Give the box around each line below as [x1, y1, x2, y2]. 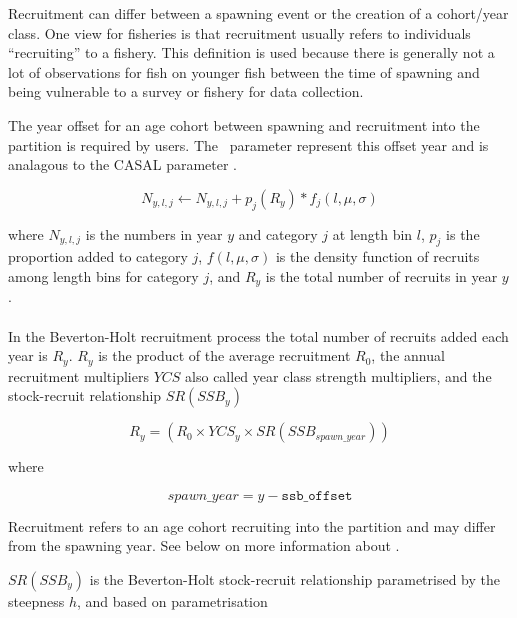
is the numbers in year [85, 223, 223, 244]
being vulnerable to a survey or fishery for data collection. [8, 81, 364, 102]
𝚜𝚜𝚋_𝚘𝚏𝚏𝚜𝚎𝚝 [281, 488, 353, 503]
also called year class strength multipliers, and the [185, 365, 492, 386]
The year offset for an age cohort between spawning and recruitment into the [8, 114, 480, 135]
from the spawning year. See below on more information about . [8, 535, 400, 556]
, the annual [371, 345, 445, 366]
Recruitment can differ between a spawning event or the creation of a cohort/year [8, 3, 509, 23]
